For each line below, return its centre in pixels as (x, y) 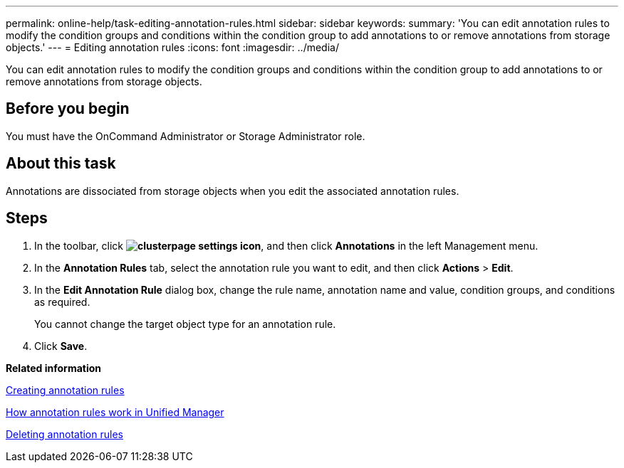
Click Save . (61, 346)
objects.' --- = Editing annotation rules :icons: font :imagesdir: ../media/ (172, 47)
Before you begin (68, 109)
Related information (54, 368)
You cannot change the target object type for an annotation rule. (185, 324)
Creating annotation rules (65, 390)
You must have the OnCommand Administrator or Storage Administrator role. (186, 136)
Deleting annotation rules (64, 434)
